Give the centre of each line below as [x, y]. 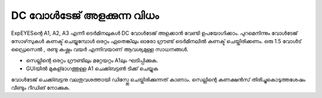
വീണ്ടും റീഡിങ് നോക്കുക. [41, 87]
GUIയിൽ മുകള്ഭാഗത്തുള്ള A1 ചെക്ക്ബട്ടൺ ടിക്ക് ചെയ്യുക [92, 68]
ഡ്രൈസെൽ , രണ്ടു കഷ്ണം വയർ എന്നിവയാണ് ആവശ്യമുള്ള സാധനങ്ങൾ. [100, 50]
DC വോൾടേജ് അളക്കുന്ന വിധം [85, 15]
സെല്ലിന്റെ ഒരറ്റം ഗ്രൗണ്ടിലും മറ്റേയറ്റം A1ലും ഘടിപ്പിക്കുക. [92, 60]
